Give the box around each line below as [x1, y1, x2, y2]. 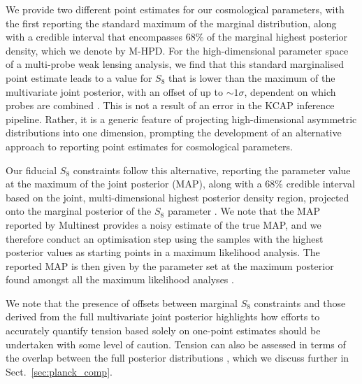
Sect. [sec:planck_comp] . [6, 364, 113, 378]
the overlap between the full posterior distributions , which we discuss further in [6, 350, 349, 365]
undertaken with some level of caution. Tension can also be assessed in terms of [6, 336, 346, 351]
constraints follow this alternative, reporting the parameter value [73, 162, 351, 177]
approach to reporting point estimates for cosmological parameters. [6, 138, 293, 153]
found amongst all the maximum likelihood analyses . [6, 272, 234, 287]
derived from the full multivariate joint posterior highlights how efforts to [6, 309, 320, 324]
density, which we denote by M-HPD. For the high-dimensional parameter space [6, 43, 349, 57]
